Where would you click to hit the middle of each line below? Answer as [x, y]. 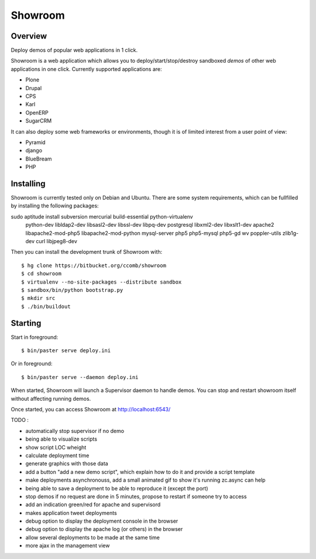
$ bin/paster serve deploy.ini [66, 351]
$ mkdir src [38, 298]
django [34, 151]
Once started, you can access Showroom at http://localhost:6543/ [91, 409]
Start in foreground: [35, 337]
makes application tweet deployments [71, 513]
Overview [29, 36]
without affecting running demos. [51, 398]
